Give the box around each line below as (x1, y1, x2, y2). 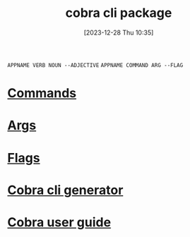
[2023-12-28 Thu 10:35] (83, 28, 154, 37)
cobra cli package (65, 5, 172, 21)
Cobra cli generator (7, 182, 124, 198)
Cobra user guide (7, 214, 112, 230)
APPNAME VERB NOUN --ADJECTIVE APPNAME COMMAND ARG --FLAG (7, 61, 184, 68)
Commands (7, 85, 77, 102)
